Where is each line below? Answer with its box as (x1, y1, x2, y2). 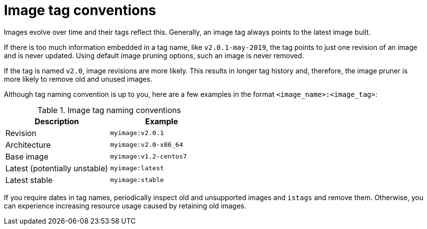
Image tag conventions (4, 2, 156, 19)
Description (34, 116, 79, 126)
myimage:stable (110, 176, 164, 184)
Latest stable (5, 175, 53, 185)
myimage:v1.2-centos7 (110, 153, 187, 160)
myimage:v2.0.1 (110, 129, 164, 137)
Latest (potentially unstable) (5, 163, 108, 173)
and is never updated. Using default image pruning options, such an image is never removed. (4, 51, 304, 60)
